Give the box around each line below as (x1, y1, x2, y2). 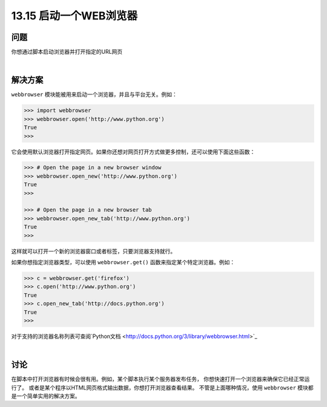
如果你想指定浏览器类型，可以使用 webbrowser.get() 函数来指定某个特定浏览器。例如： (11, 258, 236, 265)
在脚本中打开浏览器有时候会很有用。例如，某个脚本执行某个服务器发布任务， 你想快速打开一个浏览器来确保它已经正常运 (11, 376, 310, 383)
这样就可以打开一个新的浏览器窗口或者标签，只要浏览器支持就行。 (11, 247, 176, 255)
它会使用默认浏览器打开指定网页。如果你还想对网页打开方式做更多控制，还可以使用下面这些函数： (11, 148, 256, 155)
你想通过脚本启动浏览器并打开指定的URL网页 (11, 48, 123, 56)
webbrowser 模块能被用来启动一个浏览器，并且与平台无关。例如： (11, 91, 178, 98)
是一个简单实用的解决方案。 (11, 392, 81, 399)
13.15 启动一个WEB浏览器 (11, 9, 138, 22)
